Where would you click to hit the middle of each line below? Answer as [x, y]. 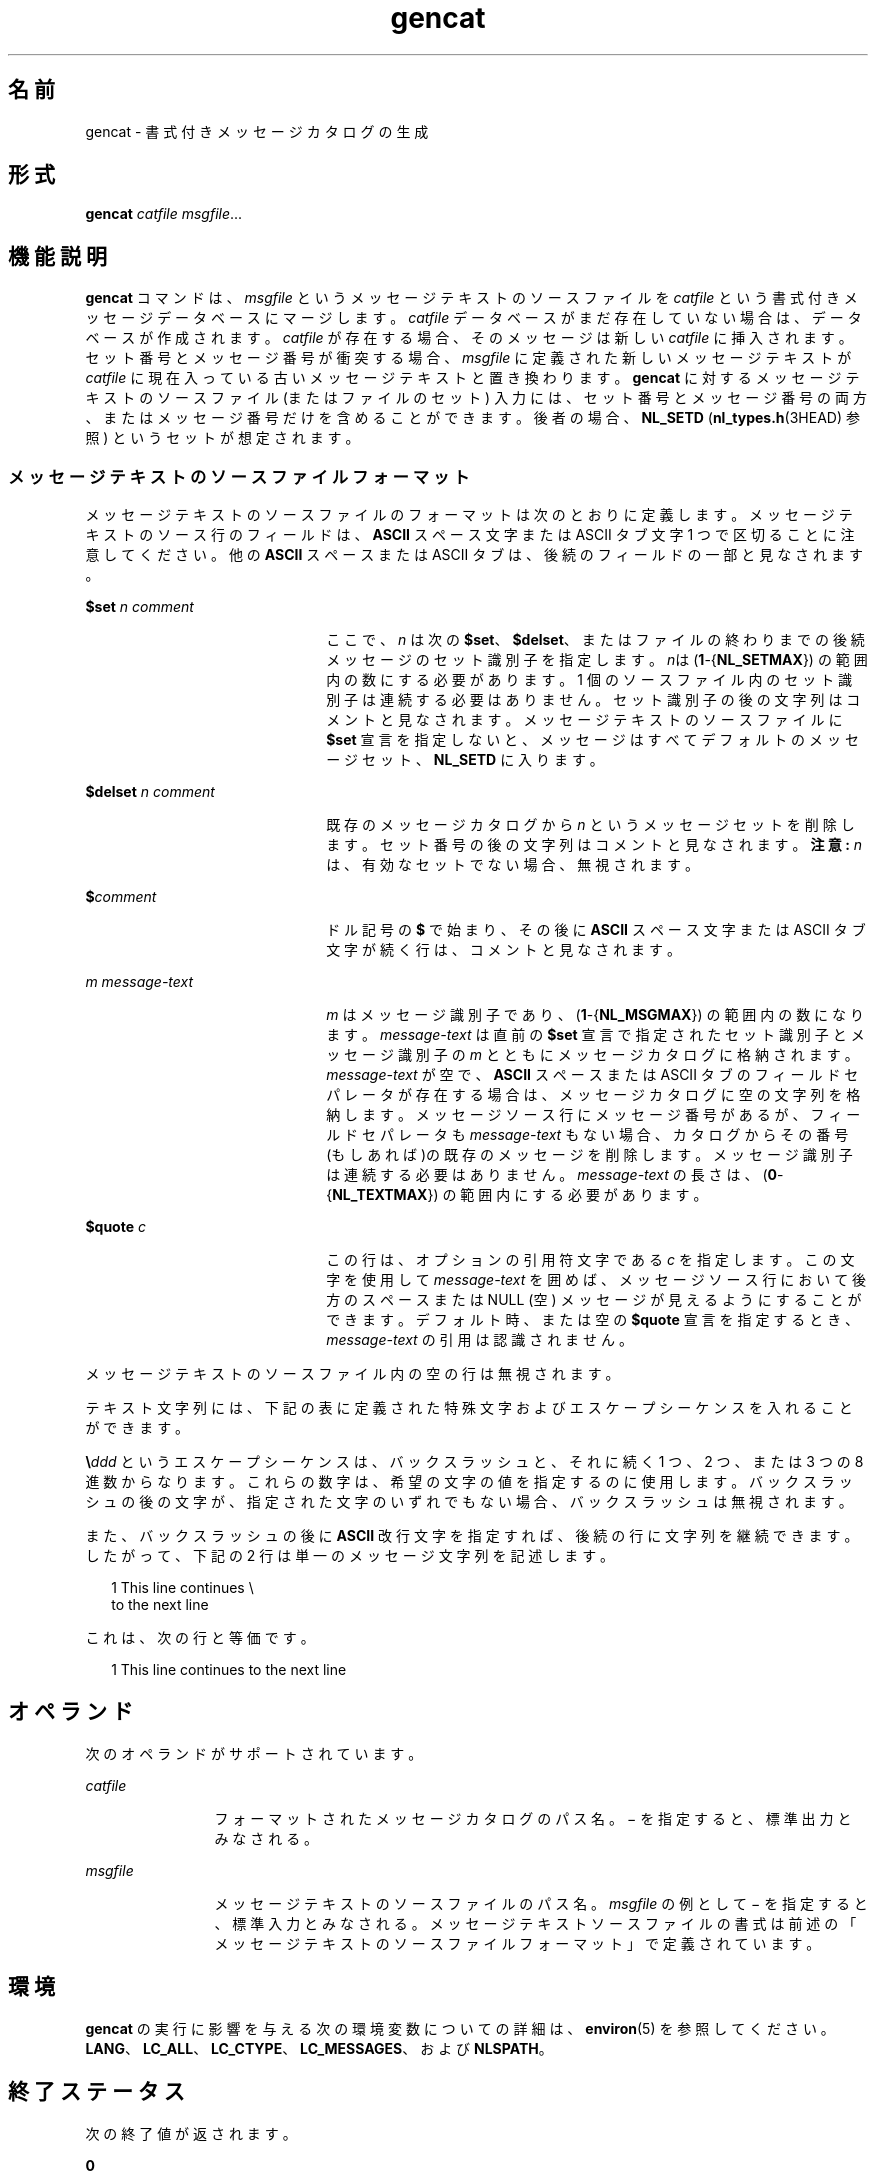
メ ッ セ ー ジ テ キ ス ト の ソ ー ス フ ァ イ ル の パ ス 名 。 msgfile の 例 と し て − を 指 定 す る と [541, 1903]
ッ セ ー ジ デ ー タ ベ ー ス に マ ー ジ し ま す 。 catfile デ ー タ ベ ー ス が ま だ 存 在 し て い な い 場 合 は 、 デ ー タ [473, 318]
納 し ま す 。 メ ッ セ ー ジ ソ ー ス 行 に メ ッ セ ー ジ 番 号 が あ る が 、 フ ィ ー [593, 1115]
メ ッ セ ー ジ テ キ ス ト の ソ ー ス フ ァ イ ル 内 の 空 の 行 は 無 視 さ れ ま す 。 [352, 1374]
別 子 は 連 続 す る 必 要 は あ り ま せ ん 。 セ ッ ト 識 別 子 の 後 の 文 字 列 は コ [593, 700]
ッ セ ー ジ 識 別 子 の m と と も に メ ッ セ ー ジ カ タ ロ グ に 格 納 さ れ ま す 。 [592, 1055]
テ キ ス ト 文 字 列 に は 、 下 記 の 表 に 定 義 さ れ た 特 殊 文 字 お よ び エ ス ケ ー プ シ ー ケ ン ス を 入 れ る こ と [469, 1408]
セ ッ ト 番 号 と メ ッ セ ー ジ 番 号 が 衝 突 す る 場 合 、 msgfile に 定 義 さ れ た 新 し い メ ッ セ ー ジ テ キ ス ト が [468, 358]
